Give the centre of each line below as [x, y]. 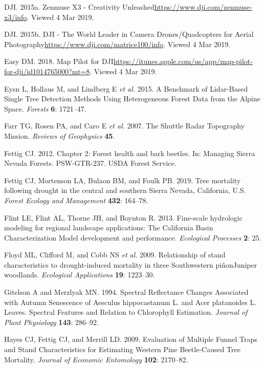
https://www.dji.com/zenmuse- [203, 7]
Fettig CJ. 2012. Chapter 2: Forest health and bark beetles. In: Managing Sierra [130, 153]
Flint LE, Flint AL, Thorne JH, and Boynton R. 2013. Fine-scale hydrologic [123, 217]
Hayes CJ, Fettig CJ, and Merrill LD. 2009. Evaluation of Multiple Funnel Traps [131, 339]
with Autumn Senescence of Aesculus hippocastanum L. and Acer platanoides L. [130, 302]
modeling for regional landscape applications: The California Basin [109, 228]
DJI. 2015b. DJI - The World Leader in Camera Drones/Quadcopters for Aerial [129, 34]
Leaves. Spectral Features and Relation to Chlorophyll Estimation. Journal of [126, 312]
